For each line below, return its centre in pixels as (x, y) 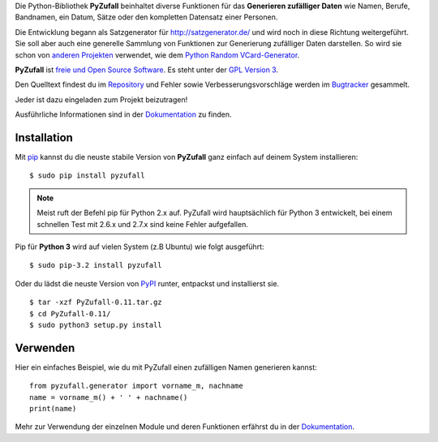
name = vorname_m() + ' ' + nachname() (109, 397)
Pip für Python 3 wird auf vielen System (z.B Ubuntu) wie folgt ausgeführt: (140, 247)
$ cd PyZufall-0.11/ (70, 313)
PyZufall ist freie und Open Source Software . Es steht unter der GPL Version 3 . (147, 70)
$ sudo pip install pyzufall (87, 176)
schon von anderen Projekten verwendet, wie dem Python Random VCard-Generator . (157, 55)
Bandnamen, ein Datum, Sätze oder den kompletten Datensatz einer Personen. (146, 17)
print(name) (53, 409)
